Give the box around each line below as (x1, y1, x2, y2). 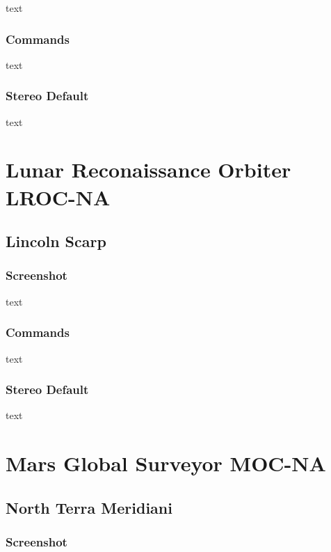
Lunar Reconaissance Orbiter (6, 155, 291, 184)
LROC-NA (6, 182, 111, 211)
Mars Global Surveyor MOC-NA (6, 449, 326, 478)
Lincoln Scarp (6, 230, 106, 252)
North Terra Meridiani (6, 496, 172, 518)
